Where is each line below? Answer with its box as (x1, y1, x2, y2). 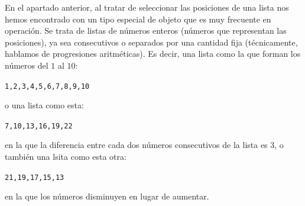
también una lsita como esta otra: (5, 150, 126, 163)
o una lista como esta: (5, 99, 84, 111)
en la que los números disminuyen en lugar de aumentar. (5, 190, 209, 202)
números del (5, 59, 48, 71)
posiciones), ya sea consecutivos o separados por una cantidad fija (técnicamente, (5, 36, 298, 48)
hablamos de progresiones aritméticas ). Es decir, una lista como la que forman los (5, 47, 301, 60)
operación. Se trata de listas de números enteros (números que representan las (5, 24, 287, 37)
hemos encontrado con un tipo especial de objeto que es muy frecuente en (5, 12, 271, 25)
